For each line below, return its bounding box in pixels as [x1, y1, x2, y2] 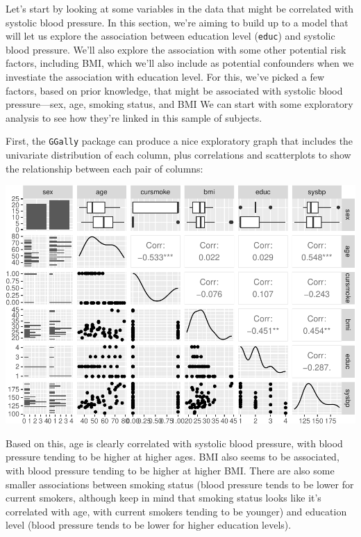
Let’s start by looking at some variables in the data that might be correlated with [6, 1, 354, 15]
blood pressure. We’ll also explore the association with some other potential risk [6, 42, 346, 56]
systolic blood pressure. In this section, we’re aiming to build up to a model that [6, 15, 349, 29]
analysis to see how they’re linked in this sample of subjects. [6, 110, 262, 125]
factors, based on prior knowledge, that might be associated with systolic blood [6, 83, 343, 97]
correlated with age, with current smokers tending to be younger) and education [6, 504, 347, 518]
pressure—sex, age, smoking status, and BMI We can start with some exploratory [6, 97, 353, 111]
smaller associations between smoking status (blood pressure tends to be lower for [6, 476, 354, 491]
